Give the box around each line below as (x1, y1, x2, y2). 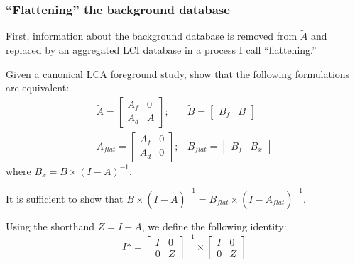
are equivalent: (6, 80, 70, 95)
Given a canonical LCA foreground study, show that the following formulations (6, 66, 350, 81)
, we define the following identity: (141, 218, 287, 233)
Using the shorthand (6, 218, 95, 233)
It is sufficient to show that (6, 191, 124, 205)
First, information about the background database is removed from (6, 28, 297, 43)
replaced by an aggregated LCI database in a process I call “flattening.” (6, 43, 317, 57)
